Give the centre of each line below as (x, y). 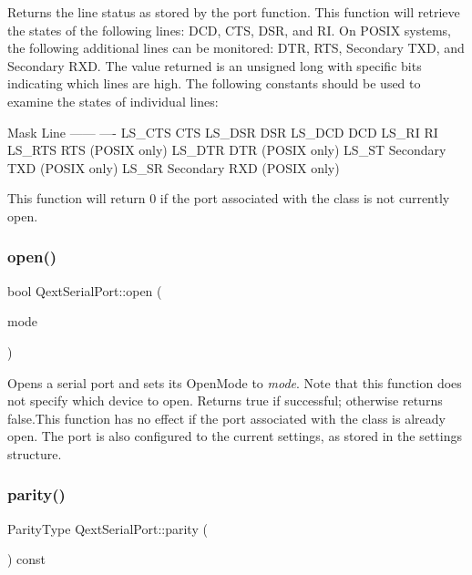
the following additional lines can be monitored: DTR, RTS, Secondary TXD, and (236, 48)
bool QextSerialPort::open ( (85, 290)
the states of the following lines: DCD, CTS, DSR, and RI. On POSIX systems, (229, 30)
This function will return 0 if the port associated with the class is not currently (229, 198)
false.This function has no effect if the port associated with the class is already (226, 418)
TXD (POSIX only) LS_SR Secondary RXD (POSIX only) (174, 167)
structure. (35, 453)
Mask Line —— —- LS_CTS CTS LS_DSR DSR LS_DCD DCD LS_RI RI (223, 132)
